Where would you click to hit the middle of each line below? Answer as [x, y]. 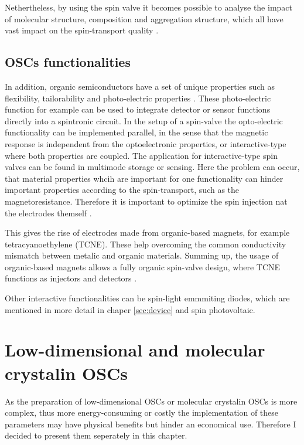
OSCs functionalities [68, 62]
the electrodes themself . [48, 213]
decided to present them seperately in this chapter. [96, 435]
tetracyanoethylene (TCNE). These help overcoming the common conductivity [146, 244]
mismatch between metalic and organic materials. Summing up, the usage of [142, 255]
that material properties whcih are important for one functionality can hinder [144, 178]
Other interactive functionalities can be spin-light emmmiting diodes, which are [147, 298]
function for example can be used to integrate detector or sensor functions [138, 109]
